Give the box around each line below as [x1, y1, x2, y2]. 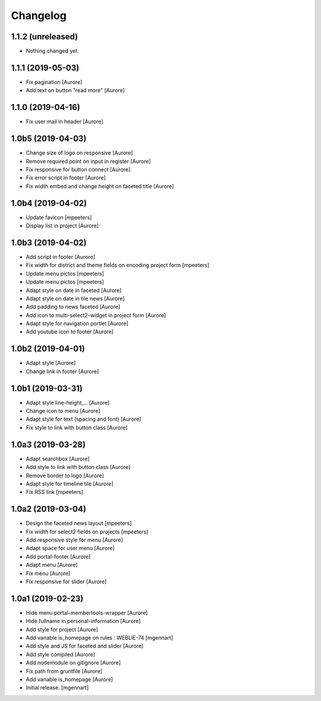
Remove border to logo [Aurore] [26, 472, 104, 479]
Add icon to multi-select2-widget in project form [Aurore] [26, 311, 166, 318]
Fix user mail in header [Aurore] [26, 118, 103, 125]
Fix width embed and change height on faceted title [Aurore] [26, 182, 174, 190]
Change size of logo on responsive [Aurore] [26, 149, 133, 157]
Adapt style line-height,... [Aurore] [26, 399, 110, 406]
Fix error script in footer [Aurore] [26, 174, 106, 181]
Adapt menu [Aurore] [26, 561, 78, 568]
